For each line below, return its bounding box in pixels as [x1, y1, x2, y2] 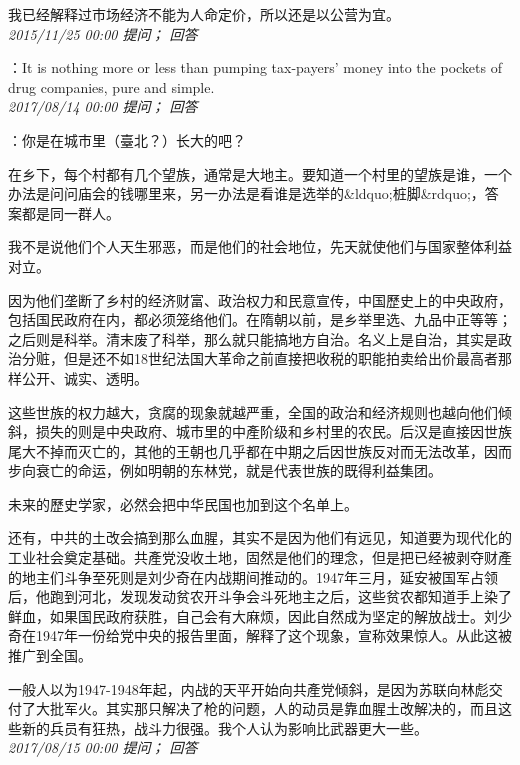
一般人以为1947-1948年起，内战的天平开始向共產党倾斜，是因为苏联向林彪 [8, 678, 489, 699]
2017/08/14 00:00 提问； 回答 [8, 96, 198, 117]
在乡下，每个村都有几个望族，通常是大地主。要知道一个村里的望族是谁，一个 [8, 163, 512, 184]
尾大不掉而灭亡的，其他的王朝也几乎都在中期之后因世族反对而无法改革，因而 [8, 440, 512, 461]
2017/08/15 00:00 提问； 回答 [8, 737, 198, 758]
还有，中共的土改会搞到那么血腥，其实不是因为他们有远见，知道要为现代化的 [8, 527, 512, 548]
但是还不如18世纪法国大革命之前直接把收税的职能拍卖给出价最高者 [63, 348, 498, 369]
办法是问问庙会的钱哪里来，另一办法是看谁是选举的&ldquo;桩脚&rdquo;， [8, 183, 485, 204]
